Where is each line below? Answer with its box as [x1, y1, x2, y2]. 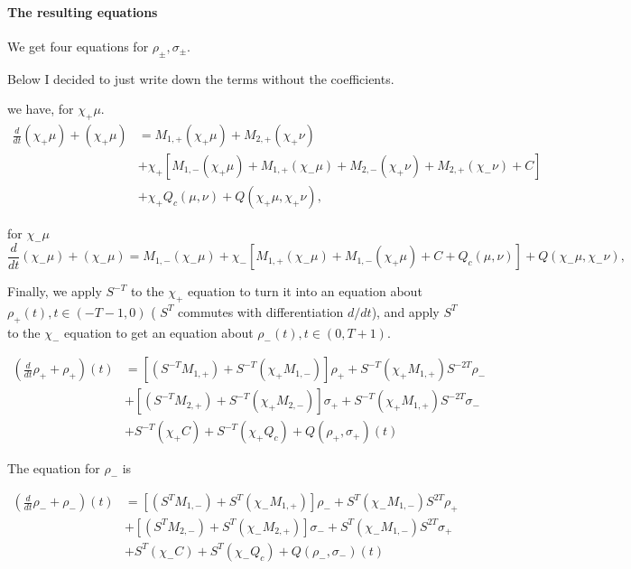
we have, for [7, 99, 74, 118]
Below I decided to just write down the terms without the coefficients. [7, 69, 394, 88]
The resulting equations [7, 2, 158, 21]
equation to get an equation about [64, 322, 254, 341]
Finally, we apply [7, 282, 102, 301]
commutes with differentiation [178, 302, 344, 321]
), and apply [371, 302, 440, 321]
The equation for [7, 459, 100, 478]
